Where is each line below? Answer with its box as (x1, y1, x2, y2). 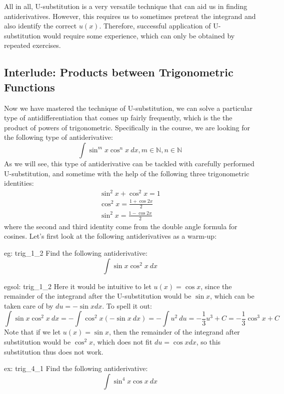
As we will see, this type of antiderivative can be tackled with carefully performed (4, 158, 254, 168)
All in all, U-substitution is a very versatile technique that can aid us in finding (4, 1, 247, 11)
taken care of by (4, 300, 53, 311)
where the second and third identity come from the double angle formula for (4, 221, 237, 231)
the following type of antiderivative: (4, 132, 113, 142)
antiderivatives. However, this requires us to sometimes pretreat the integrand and (4, 10, 256, 21)
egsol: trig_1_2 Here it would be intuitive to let (4, 281, 151, 291)
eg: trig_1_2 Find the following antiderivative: (4, 247, 147, 258)
